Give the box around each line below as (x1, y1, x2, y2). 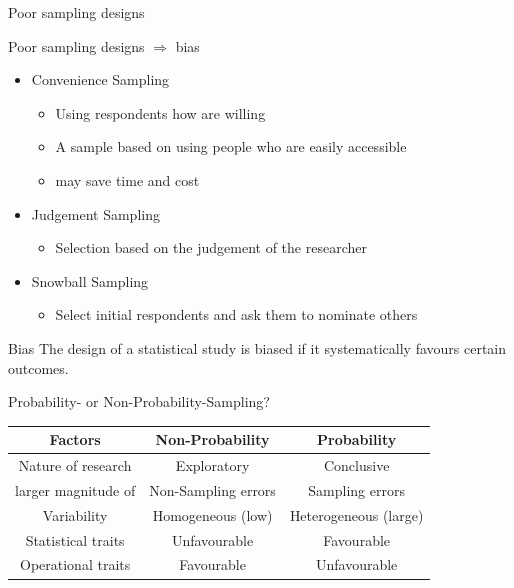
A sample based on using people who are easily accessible (55, 136, 407, 157)
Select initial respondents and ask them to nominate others (55, 304, 418, 325)
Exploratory (175, 455, 250, 476)
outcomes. (8, 357, 69, 378)
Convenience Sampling (31, 69, 170, 90)
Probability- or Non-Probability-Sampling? (8, 391, 270, 412)
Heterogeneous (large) (289, 504, 424, 525)
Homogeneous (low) (152, 504, 273, 525)
